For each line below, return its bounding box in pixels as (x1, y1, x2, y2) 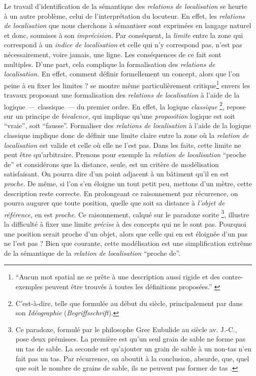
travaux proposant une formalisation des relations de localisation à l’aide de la (4, 90, 240, 100)
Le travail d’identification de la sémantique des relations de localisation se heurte (4, 1, 248, 11)
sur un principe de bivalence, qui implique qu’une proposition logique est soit (4, 110, 235, 121)
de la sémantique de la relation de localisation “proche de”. (4, 247, 181, 258)
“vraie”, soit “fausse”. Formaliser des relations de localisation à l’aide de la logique (4, 120, 251, 131)
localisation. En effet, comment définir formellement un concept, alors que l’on (4, 68, 240, 79)
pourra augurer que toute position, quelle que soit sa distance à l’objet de (4, 198, 225, 208)
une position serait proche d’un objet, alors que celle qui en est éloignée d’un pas (4, 228, 248, 239)
